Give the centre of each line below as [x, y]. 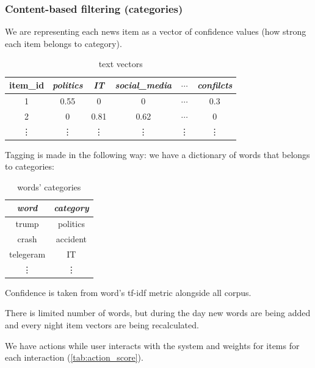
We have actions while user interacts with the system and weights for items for [152, 345]
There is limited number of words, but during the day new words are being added [158, 313]
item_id [27, 85]
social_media [143, 85]
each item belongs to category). [63, 43]
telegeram [27, 254]
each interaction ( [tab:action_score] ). [74, 357]
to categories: [30, 166]
